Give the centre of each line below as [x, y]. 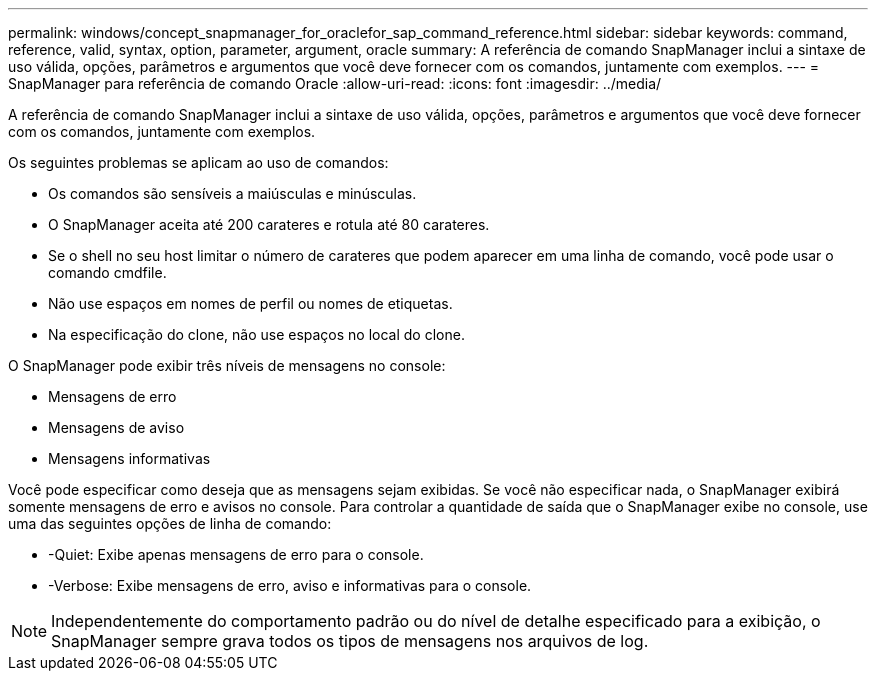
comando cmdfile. [107, 272]
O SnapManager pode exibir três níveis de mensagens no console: [227, 365]
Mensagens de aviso [116, 427]
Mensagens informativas [129, 458]
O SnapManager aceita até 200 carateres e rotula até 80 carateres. [269, 224]
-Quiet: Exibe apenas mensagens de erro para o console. [236, 554]
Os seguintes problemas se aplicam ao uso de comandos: [198, 162]
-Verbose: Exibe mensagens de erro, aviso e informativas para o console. [290, 585]
